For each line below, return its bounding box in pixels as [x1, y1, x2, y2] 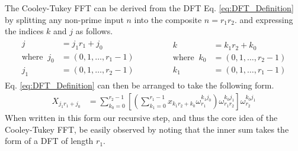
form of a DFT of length [5, 134, 94, 147]
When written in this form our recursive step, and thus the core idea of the [5, 111, 278, 123]
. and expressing [234, 13, 293, 25]
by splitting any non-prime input [5, 13, 124, 25]
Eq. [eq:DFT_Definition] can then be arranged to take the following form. [5, 79, 274, 91]
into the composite [134, 13, 202, 25]
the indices [5, 25, 44, 37]
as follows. [75, 25, 113, 37]
